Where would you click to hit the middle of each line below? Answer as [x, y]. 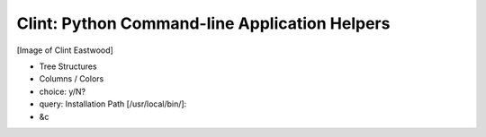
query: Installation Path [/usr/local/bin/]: [113, 104]
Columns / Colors [72, 79]
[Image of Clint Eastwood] [65, 50]
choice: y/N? [63, 91]
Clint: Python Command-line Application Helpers [203, 23]
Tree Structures [68, 66]
